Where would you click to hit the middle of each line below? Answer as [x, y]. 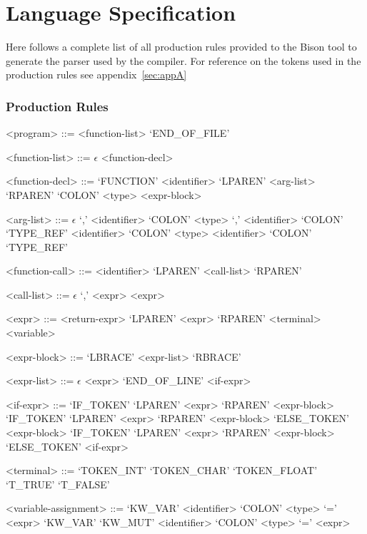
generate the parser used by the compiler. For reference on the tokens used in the [183, 60]
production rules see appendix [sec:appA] [96, 75]
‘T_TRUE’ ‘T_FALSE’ [58, 484]
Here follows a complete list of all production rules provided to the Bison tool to [181, 47]
